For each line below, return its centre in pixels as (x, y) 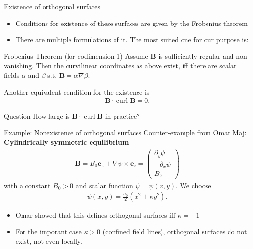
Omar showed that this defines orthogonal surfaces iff (95, 215)
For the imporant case (48, 231)
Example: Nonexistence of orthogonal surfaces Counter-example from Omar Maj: (125, 132)
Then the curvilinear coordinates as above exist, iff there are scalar (136, 65)
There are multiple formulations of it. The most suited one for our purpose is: (132, 39)
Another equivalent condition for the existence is (77, 91)
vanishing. (19, 65)
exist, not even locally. (49, 241)
